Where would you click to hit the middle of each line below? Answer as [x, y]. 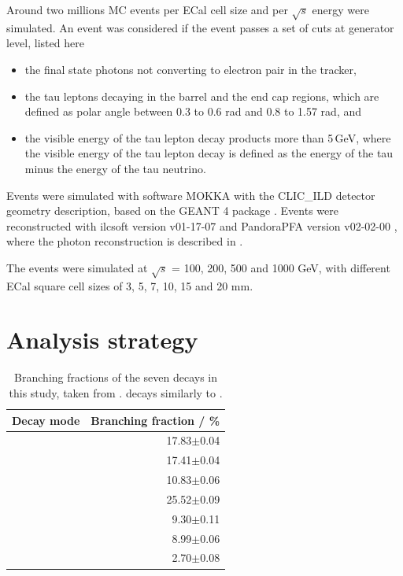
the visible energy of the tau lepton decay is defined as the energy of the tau [209, 153]
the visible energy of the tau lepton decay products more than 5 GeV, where [208, 137]
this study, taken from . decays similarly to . [116, 392]
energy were [340, 9]
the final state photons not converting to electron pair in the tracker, [190, 69]
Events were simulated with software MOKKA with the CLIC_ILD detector [191, 195]
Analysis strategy [102, 340]
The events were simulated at [77, 267]
